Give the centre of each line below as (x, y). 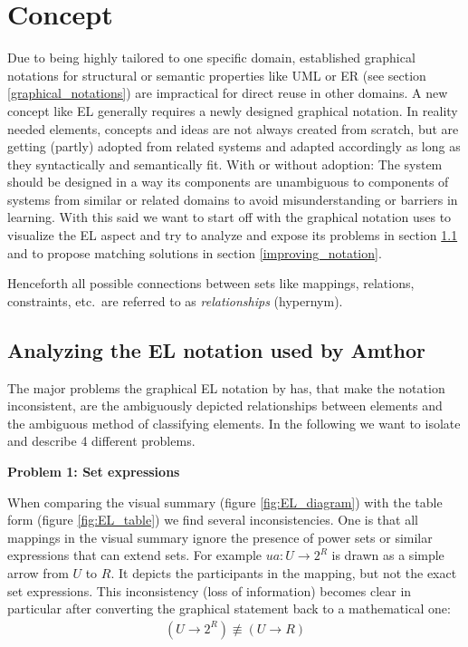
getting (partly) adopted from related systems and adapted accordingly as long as (234, 146)
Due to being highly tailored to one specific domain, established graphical (211, 58)
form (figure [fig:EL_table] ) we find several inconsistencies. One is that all (213, 520)
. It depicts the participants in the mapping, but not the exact (284, 572)
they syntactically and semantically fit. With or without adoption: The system (225, 164)
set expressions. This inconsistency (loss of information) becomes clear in (210, 590)
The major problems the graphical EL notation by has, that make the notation (226, 387)
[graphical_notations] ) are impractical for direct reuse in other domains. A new (228, 93)
